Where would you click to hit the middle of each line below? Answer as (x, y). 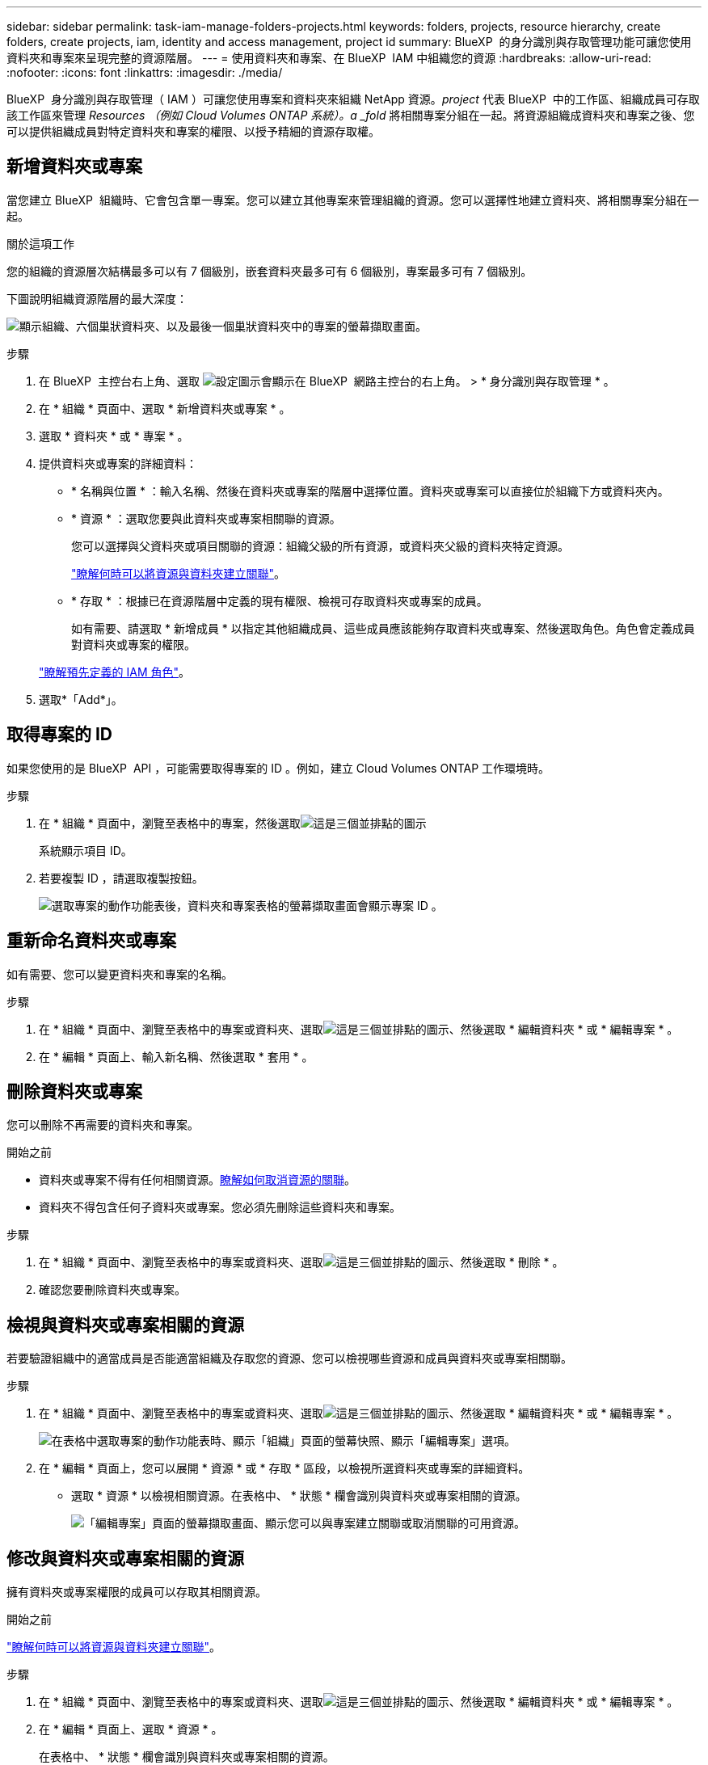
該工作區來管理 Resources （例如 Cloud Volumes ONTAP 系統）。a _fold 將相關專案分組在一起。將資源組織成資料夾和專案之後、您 (351, 115)
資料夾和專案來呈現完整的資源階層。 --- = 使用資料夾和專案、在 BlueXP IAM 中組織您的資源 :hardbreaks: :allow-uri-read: (329, 58)
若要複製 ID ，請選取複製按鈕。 (121, 878)
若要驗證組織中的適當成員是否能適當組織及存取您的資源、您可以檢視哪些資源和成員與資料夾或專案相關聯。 (289, 1359)
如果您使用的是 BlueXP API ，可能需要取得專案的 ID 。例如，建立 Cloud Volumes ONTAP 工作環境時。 (278, 768)
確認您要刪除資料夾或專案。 (112, 1290)
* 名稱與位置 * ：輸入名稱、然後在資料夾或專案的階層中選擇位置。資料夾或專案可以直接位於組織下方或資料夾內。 (370, 491)
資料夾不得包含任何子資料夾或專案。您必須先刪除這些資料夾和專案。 (220, 1207)
